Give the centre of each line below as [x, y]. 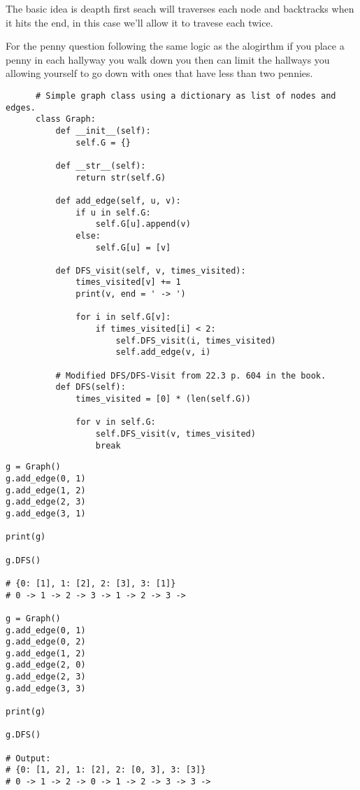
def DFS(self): [91, 387]
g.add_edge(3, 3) [46, 688]
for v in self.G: [116, 422]
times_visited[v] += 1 [128, 282]
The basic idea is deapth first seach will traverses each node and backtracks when [180, 8]
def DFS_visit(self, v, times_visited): [151, 270]
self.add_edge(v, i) [163, 352]
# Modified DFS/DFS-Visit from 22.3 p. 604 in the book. [191, 375]
